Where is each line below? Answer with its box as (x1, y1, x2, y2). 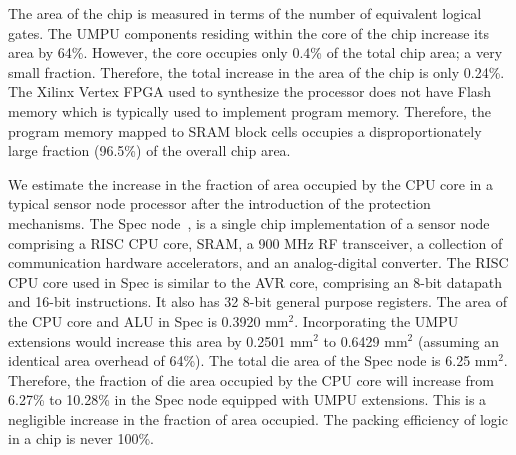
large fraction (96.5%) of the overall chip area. (8, 140, 291, 161)
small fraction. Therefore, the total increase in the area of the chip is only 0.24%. (8, 61, 505, 82)
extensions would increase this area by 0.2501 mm (8, 330, 314, 351)
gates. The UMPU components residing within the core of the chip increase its (8, 22, 489, 43)
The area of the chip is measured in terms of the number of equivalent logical (8, 3, 482, 23)
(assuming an (417, 330, 499, 351)
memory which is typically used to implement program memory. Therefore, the (8, 100, 491, 121)
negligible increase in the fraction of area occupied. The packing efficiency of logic (8, 408, 508, 429)
